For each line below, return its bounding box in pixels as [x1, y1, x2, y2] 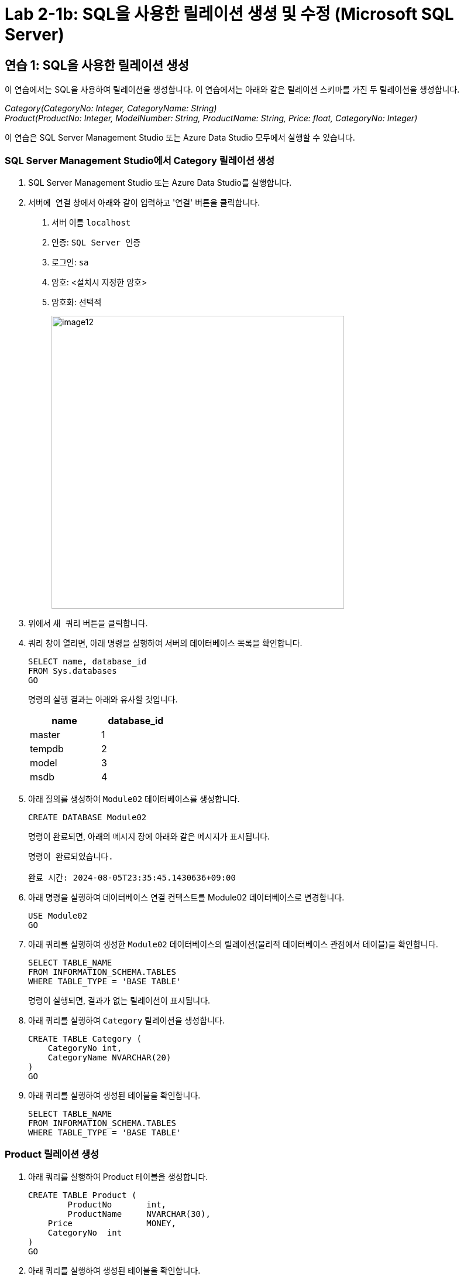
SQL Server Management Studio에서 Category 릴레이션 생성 [5, 154, 274, 166]
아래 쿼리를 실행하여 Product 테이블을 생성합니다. [28, 1171, 208, 1182]
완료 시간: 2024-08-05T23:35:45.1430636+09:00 [28, 872, 236, 882]
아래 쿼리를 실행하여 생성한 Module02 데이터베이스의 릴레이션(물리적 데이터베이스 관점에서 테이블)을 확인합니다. [28, 939, 438, 949]
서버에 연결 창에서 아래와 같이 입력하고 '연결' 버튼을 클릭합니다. [28, 197, 260, 207]
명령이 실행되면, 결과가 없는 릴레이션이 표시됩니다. [28, 995, 211, 1005]
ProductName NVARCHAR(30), [67, 1209, 211, 1219]
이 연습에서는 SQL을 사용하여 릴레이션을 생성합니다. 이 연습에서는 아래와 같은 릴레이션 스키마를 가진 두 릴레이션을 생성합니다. [5, 84, 460, 95]
